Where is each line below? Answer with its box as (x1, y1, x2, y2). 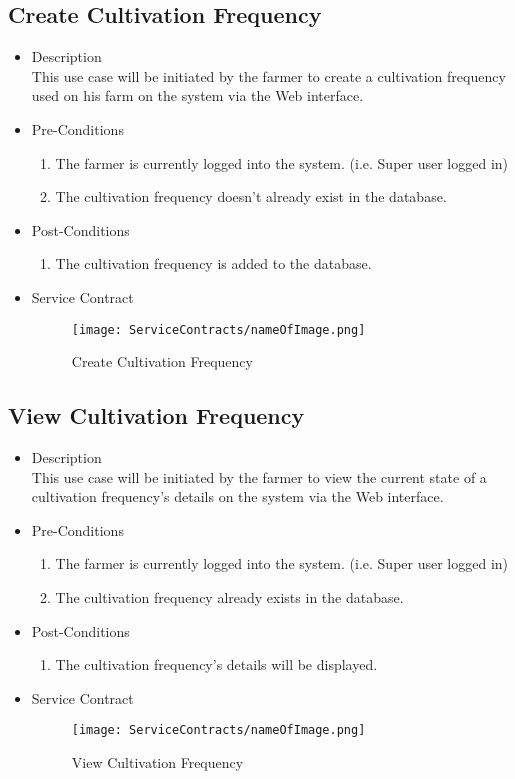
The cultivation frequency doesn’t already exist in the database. (55, 186, 447, 207)
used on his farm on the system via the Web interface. (31, 85, 364, 106)
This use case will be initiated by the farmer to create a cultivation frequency (31, 65, 506, 86)
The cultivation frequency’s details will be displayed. (55, 654, 378, 675)
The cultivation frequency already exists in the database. (55, 586, 404, 607)
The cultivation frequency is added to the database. (55, 253, 372, 274)
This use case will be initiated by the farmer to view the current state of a (31, 466, 487, 487)
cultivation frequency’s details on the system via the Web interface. (31, 486, 444, 507)
